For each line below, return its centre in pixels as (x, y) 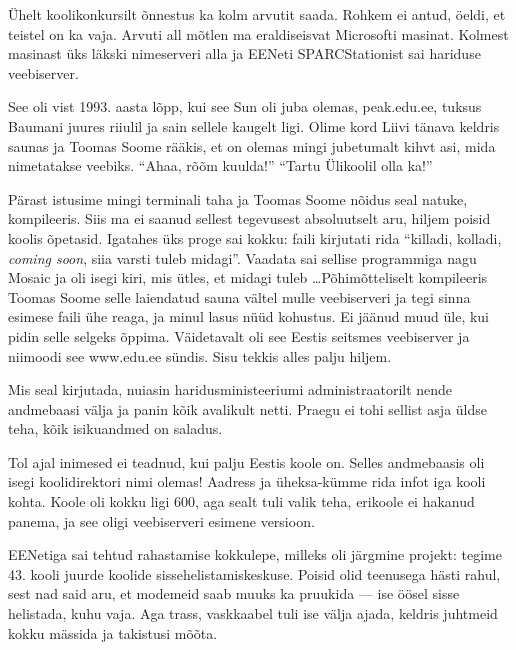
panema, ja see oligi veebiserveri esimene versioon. (161, 520)
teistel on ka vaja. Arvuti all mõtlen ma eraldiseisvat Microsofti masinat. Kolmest (258, 33)
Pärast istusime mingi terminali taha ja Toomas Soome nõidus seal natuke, (238, 198)
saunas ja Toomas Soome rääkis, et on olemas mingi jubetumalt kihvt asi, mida (252, 145)
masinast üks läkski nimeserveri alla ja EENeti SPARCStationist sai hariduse (244, 53)
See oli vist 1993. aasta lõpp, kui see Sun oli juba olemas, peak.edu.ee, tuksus (245, 106)
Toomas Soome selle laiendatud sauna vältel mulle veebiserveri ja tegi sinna (239, 296)
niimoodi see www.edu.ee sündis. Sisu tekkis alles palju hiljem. (200, 355)
